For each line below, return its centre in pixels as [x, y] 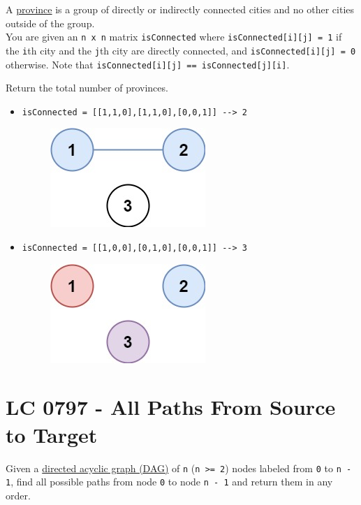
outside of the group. [50, 23]
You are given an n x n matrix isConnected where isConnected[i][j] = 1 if [174, 37]
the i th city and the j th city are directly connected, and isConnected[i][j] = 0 [181, 50]
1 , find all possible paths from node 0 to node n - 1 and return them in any [169, 482]
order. [18, 495]
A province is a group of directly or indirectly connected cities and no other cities [180, 9]
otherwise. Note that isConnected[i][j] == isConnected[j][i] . [148, 64]
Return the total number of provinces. [87, 88]
